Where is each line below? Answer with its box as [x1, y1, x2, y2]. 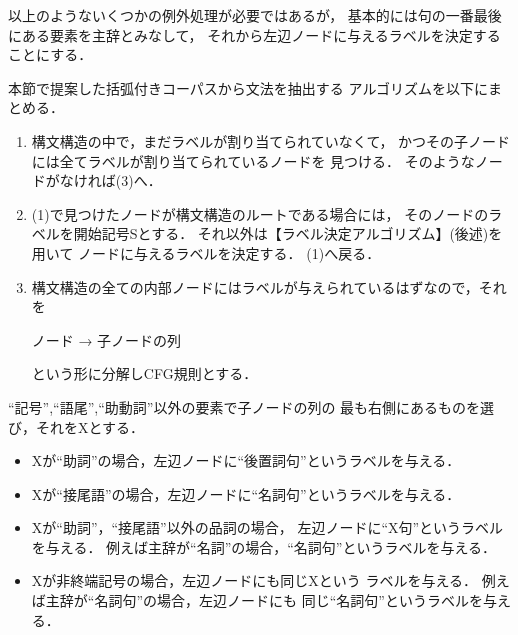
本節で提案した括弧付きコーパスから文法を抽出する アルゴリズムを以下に [8, 77, 489, 98]
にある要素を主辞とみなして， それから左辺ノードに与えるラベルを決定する [8, 24, 501, 45]
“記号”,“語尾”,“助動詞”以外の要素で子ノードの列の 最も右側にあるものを [8, 396, 481, 417]
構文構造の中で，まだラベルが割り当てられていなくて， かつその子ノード [31, 130, 511, 151]
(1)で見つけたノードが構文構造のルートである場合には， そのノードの [31, 203, 489, 224]
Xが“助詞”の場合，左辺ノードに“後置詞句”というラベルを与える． [31, 450, 461, 471]
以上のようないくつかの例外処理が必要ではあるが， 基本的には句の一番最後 [8, 5, 502, 25]
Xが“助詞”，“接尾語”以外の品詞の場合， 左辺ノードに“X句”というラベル [31, 517, 504, 538]
